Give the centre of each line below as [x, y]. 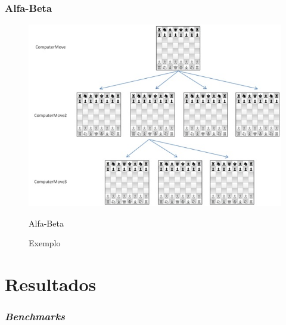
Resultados [51, 284]
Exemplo [45, 243]
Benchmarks [35, 316]
